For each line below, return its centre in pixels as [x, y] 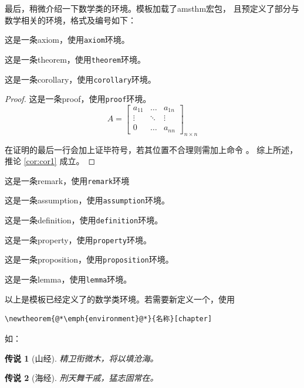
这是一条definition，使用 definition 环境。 [84, 220]
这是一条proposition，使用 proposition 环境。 [89, 259]
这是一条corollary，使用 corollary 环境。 [80, 79]
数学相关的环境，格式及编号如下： [70, 20]
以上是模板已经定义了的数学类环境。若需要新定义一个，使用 [120, 299]
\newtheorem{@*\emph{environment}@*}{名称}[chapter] [109, 319]
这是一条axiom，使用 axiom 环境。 [67, 40]
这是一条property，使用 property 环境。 [78, 239]
